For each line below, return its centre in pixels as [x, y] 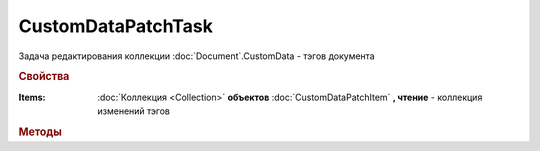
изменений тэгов [133, 111]
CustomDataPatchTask [116, 26]
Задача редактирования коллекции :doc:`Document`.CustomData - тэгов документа [196, 56]
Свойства [44, 77]
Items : [32, 97]
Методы [40, 132]
